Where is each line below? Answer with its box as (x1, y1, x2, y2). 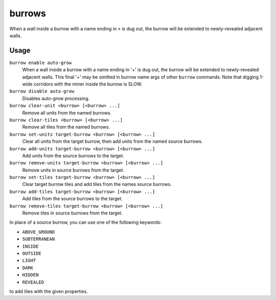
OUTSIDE (22, 251, 42, 256)
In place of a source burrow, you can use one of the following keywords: (9, 219, 162, 225)
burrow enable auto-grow (9, 59, 72, 66)
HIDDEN (22, 272, 39, 278)
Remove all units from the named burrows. (22, 110, 112, 116)
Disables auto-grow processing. (22, 95, 89, 101)
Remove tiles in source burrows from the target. (22, 210, 123, 216)
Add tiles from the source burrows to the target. (22, 196, 123, 202)
